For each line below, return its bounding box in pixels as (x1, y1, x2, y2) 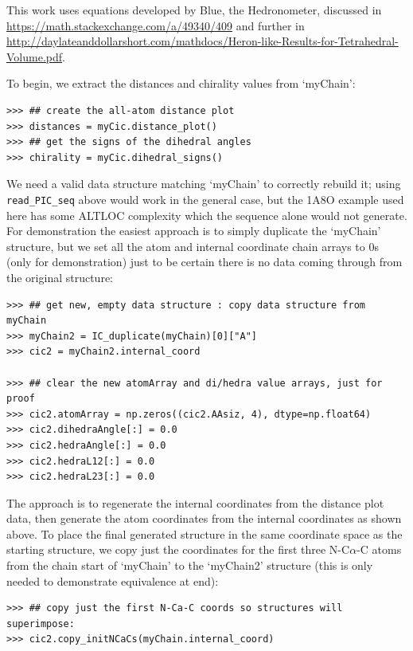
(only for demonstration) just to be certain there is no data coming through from (6, 253, 403, 270)
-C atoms (357, 541, 402, 558)
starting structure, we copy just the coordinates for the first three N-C (6, 541, 350, 558)
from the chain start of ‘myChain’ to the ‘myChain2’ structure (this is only (6, 557, 373, 574)
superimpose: (6, 618, 75, 629)
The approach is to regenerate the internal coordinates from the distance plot (6, 494, 384, 511)
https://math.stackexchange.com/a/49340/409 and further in (6, 17, 305, 33)
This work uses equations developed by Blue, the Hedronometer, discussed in (6, 2, 382, 18)
